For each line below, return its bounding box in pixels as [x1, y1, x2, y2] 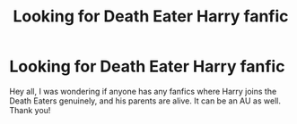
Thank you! [9, 104, 51, 115]
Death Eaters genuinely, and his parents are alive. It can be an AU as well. [9, 95, 281, 106]
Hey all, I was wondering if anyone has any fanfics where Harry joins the [9, 86, 277, 96]
